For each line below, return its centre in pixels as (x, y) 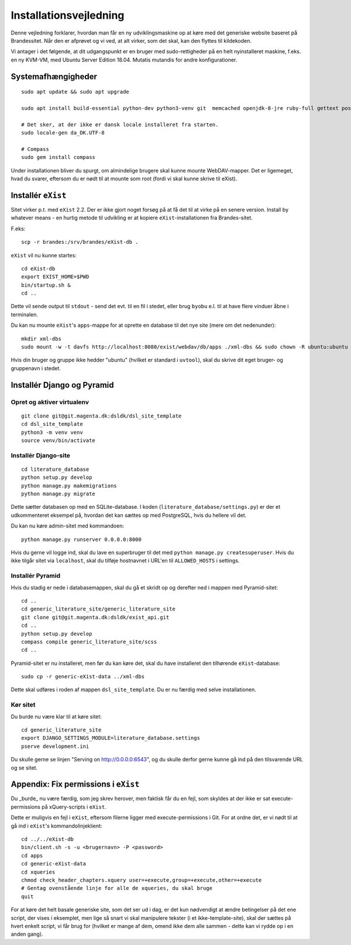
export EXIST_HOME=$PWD (55, 277)
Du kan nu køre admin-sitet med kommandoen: (67, 526)
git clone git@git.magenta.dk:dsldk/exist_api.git (95, 617)
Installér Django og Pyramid (62, 385)
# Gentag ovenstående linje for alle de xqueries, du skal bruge (117, 888)
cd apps (32, 856)
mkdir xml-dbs (41, 339)
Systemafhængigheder (54, 76)
